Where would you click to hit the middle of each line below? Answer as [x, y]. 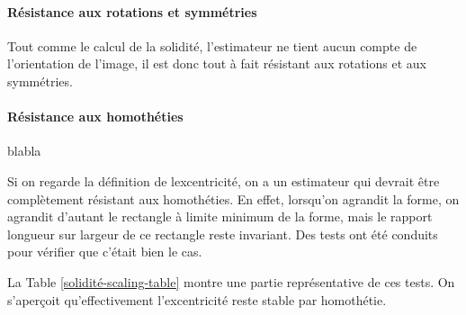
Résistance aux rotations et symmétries [132, 11]
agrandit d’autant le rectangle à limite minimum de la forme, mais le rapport [220, 216]
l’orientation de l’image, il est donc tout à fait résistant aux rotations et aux [217, 63]
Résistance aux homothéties [95, 117]
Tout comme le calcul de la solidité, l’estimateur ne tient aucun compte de [212, 45]
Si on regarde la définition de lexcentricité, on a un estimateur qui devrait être [224, 180]
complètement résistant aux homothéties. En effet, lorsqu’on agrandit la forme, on [233, 198]
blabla [24, 151]
